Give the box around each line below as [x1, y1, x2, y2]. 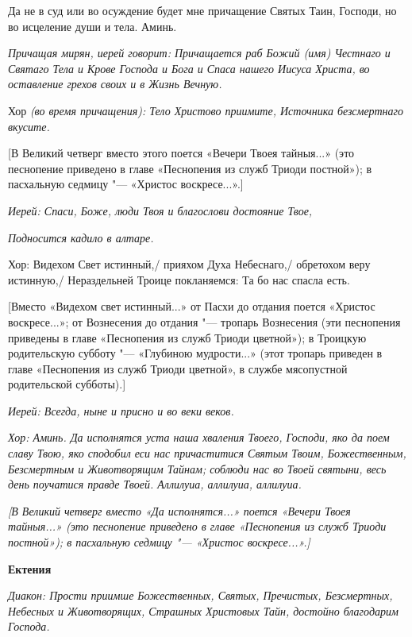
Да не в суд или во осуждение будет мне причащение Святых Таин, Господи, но [8, 2, 397, 18]
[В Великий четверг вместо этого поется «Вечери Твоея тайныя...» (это [8, 145, 355, 161]
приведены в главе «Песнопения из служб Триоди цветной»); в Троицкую [8, 329, 367, 346]
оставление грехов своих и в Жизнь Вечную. [8, 75, 222, 92]
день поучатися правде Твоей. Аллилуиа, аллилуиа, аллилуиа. [8, 476, 302, 492]
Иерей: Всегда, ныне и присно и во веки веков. [8, 402, 234, 419]
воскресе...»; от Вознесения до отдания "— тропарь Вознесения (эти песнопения [8, 313, 401, 330]
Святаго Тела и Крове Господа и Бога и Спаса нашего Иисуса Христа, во [8, 60, 370, 76]
